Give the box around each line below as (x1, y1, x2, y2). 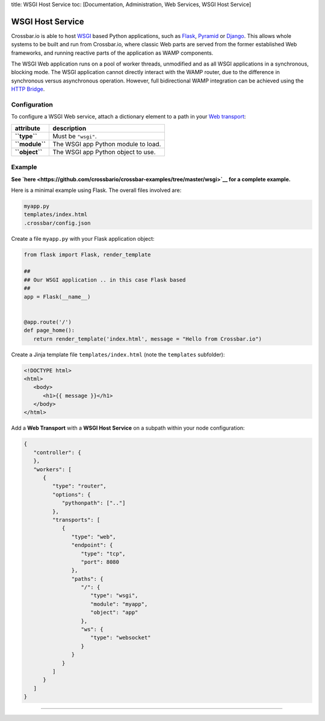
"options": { (52, 491, 91, 498)
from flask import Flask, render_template (23, 251, 151, 258)
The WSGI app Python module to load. (52, 140, 161, 148)
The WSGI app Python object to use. (52, 147, 156, 156)
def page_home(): (23, 327, 75, 334)
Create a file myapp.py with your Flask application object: (11, 235, 155, 242)
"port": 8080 (81, 559, 120, 565)
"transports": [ (52, 516, 101, 523)
